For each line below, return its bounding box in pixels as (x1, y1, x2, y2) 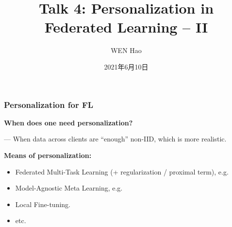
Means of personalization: (4, 150, 92, 160)
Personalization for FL (4, 98, 94, 110)
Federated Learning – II (44, 17, 208, 37)
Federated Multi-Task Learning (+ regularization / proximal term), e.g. (15, 166, 229, 176)
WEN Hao (111, 45, 142, 55)
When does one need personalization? (4, 117, 133, 127)
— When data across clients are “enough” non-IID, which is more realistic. (4, 134, 227, 144)
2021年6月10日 (104, 61, 149, 71)
